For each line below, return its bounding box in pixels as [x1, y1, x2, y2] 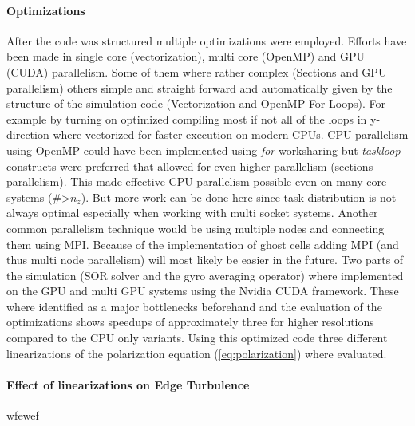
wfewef [6, 407, 39, 424]
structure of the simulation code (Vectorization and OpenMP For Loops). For [6, 95, 385, 112]
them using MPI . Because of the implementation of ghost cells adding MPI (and [6, 235, 399, 252]
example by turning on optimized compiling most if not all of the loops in [6, 110, 367, 127]
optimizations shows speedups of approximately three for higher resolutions [6, 314, 374, 330]
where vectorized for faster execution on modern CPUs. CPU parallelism [53, 126, 409, 143]
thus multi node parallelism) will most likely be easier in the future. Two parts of [6, 251, 404, 268]
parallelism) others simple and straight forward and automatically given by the [6, 79, 393, 96]
